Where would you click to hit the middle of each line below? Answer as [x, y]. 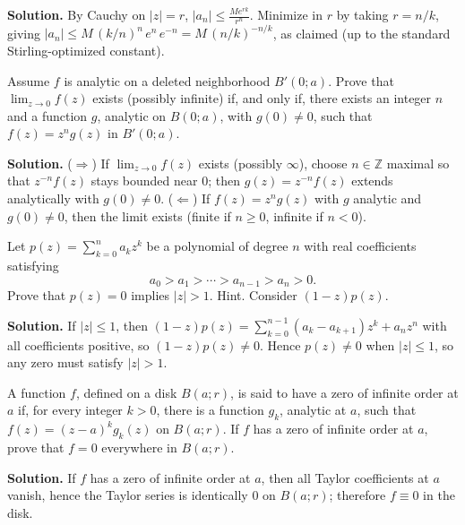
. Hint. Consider [253, 295]
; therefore [357, 495]
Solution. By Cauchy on [77, 14]
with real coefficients [360, 246]
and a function [47, 115]
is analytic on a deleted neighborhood [167, 80]
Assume [29, 80]
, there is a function [210, 410]
